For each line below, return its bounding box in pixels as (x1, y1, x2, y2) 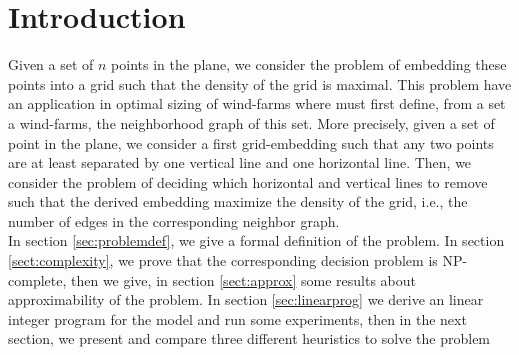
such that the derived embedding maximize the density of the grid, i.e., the (8, 191, 468, 212)
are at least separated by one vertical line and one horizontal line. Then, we (8, 152, 472, 173)
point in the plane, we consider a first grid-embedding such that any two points (8, 132, 494, 153)
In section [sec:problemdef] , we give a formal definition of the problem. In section (8, 230, 505, 251)
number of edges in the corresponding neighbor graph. (8, 210, 340, 231)
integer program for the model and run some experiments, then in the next (8, 308, 467, 329)
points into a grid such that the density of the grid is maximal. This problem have (8, 73, 512, 94)
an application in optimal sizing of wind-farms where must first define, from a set (8, 93, 506, 114)
